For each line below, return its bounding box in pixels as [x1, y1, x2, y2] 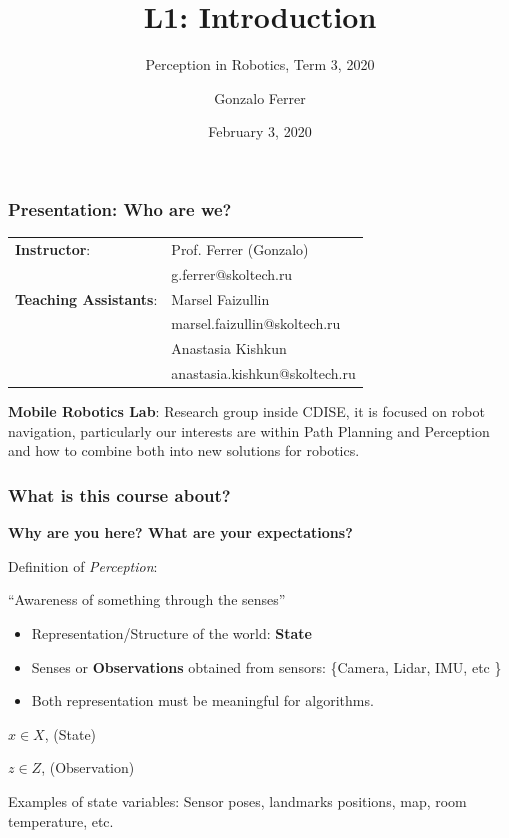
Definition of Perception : [8, 555, 158, 576]
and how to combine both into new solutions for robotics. [8, 440, 360, 461]
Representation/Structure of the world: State [31, 623, 312, 644]
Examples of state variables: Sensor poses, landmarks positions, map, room [8, 791, 467, 812]
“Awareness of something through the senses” [8, 589, 286, 610]
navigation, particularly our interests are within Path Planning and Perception [8, 420, 490, 441]
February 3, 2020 [208, 121, 312, 142]
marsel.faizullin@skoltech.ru [171, 313, 341, 334]
